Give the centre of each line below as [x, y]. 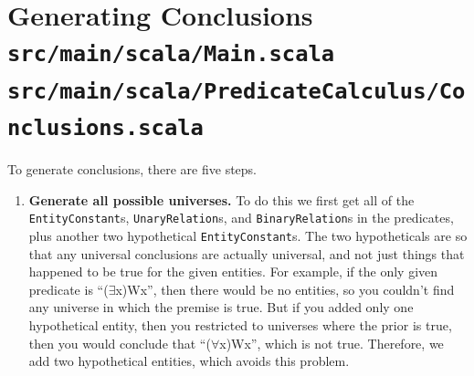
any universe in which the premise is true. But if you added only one [221, 307]
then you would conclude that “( [120, 343]
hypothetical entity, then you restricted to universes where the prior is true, [240, 324]
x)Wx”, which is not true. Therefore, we [332, 343]
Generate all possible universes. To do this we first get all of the [221, 199]
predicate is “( [68, 289]
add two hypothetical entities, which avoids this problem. [189, 361]
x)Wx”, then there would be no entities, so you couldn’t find [285, 289]
